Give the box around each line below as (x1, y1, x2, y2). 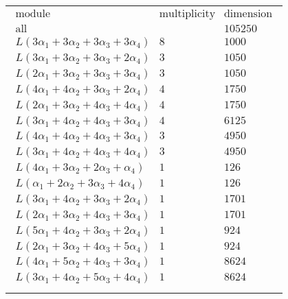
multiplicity (159, 8, 216, 20)
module (15, 8, 51, 20)
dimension (223, 8, 273, 20)
